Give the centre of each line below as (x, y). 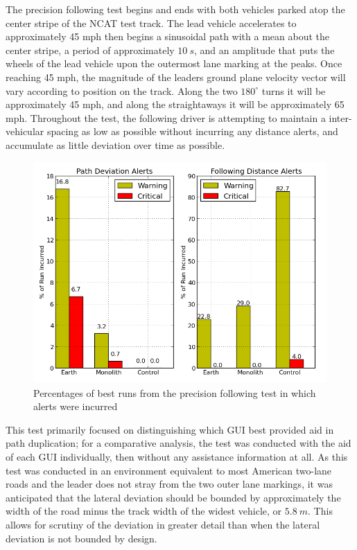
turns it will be (294, 90)
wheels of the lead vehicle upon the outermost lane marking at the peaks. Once (174, 63)
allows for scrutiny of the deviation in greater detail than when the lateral (163, 525)
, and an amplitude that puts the (264, 50)
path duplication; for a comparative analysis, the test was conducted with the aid (178, 443)
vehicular (25, 131)
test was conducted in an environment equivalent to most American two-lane (169, 470)
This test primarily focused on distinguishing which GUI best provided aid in (170, 429)
